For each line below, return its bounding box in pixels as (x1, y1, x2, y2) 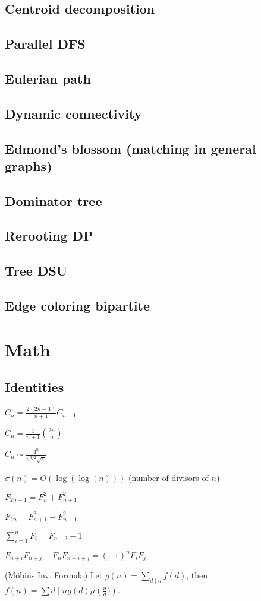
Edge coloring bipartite (5, 296, 150, 315)
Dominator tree (5, 191, 102, 210)
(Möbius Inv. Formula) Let (5, 569, 103, 581)
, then (186, 569, 208, 581)
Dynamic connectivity (5, 104, 142, 122)
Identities (5, 378, 64, 396)
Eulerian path (5, 69, 91, 87)
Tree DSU (5, 261, 68, 280)
